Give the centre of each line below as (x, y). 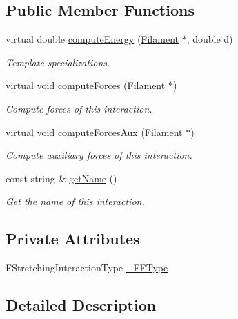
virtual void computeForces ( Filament (86, 85)
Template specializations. (58, 62)
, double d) (210, 39)
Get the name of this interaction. (75, 201)
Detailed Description (81, 305)
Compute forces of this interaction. (79, 108)
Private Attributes (73, 239)
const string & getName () (61, 178)
